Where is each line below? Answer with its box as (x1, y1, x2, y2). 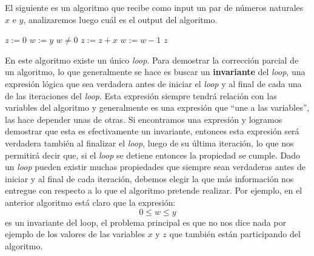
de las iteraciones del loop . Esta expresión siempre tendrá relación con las (5, 89, 277, 102)
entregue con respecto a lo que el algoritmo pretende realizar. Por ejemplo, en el (5, 184, 302, 197)
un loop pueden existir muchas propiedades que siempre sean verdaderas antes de (5, 160, 306, 173)
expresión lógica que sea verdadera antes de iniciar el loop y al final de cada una (5, 77, 302, 90)
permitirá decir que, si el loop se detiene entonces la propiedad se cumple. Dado (5, 148, 300, 161)
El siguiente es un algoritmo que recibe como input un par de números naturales (5, 1, 304, 13)
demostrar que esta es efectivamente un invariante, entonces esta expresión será (5, 125, 299, 137)
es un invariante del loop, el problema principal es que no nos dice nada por (5, 215, 286, 228)
